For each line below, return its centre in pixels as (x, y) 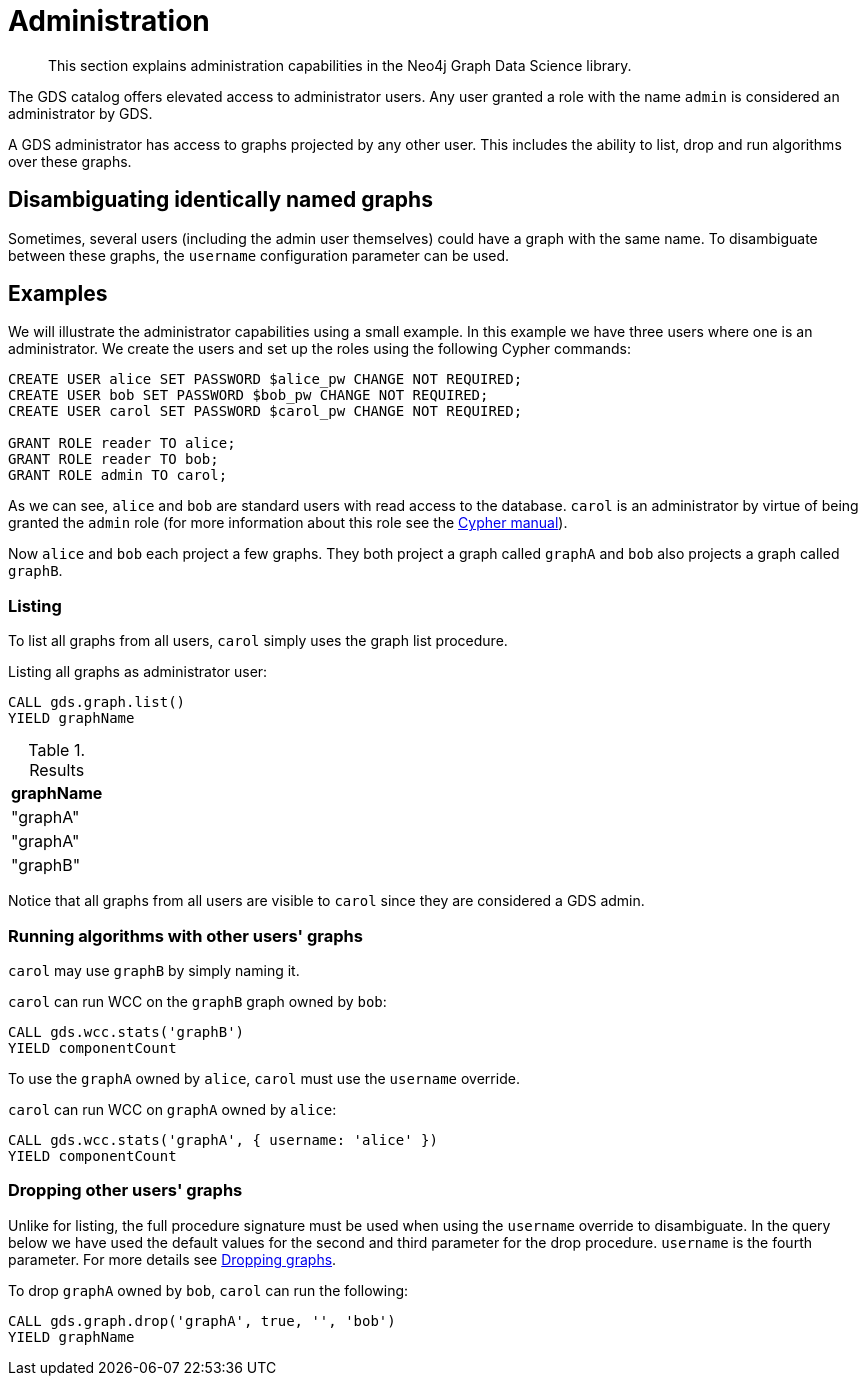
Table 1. (57, 750)
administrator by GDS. (80, 113)
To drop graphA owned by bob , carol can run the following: (208, 1290)
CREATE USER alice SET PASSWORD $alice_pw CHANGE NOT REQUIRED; (265, 379)
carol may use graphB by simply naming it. (154, 970)
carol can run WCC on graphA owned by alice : (172, 1109)
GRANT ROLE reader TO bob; (113, 459)
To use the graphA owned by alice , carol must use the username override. (264, 1078)
